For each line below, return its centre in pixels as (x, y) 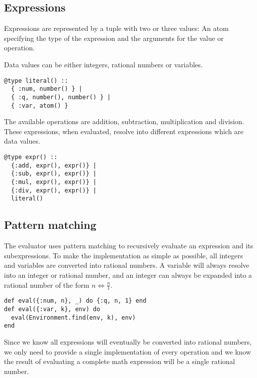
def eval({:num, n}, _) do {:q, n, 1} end (75, 301)
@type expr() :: (31, 157)
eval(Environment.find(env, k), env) (73, 317)
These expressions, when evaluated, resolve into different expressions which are (124, 131)
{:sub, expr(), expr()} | (54, 174)
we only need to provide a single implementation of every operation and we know (128, 351)
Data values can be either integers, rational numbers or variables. (103, 64)
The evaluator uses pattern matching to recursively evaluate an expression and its (129, 246)
